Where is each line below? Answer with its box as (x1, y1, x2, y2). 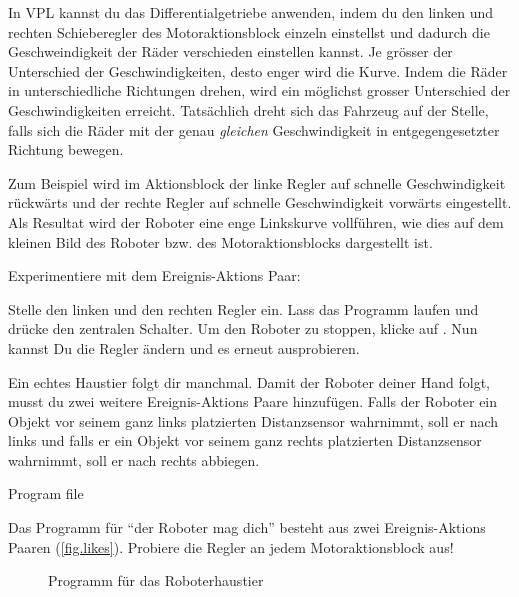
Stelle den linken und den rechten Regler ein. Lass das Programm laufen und (8, 298, 479, 319)
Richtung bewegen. (8, 139, 124, 160)
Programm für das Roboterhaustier (48, 570, 264, 591)
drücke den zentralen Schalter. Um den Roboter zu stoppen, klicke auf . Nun (8, 318, 478, 339)
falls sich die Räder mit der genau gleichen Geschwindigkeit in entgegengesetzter (8, 119, 500, 140)
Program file (8, 483, 84, 504)
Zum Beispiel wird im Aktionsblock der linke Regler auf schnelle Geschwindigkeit (8, 172, 506, 193)
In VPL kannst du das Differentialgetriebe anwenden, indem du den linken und (8, 2, 494, 22)
